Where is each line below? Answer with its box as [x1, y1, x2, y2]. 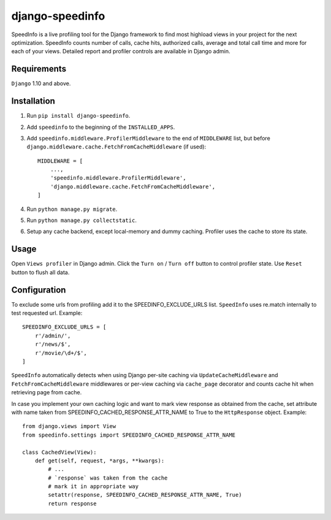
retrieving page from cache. [11, 389, 82, 396]
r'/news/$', [34, 341, 71, 348]
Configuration [11, 285, 66, 295]
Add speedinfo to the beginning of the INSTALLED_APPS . [26, 123, 175, 131]
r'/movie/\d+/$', [34, 350, 87, 356]
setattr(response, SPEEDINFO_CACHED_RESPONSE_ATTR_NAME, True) [48, 491, 242, 499]
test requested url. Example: [11, 310, 83, 317]
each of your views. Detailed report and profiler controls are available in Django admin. [11, 48, 230, 55]
